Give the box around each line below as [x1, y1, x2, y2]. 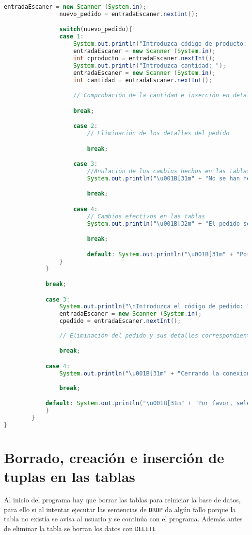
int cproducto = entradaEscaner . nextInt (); [73, 54, 216, 62]
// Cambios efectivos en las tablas [87, 213, 205, 220]
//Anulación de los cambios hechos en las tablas [87, 167, 251, 175]
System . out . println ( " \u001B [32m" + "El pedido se [87, 220, 251, 227]
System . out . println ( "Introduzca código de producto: [73, 40, 247, 48]
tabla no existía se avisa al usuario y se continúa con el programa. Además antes [4, 514, 243, 524]
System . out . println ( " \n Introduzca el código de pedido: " [59, 303, 251, 310]
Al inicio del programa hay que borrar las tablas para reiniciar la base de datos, [4, 494, 241, 504]
